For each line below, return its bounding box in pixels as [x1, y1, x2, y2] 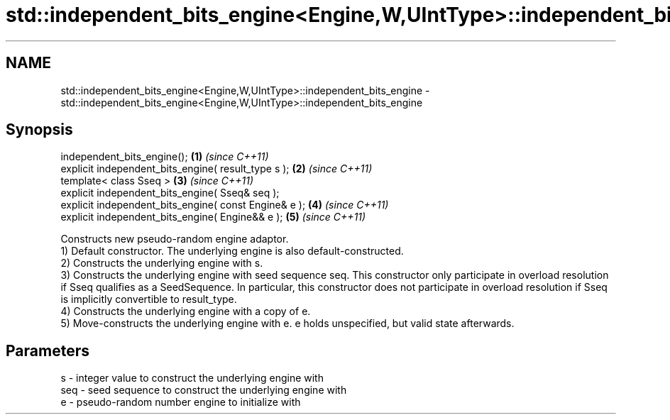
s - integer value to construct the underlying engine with [60, 372, 324, 385]
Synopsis [6, 121, 73, 139]
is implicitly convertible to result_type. [60, 293, 237, 306]
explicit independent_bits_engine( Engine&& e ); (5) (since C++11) [60, 211, 366, 223]
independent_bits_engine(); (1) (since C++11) [60, 150, 269, 163]
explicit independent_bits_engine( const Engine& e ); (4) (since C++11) [60, 199, 389, 211]
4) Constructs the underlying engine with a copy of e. [60, 305, 311, 318]
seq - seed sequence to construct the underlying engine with [60, 384, 347, 397]
